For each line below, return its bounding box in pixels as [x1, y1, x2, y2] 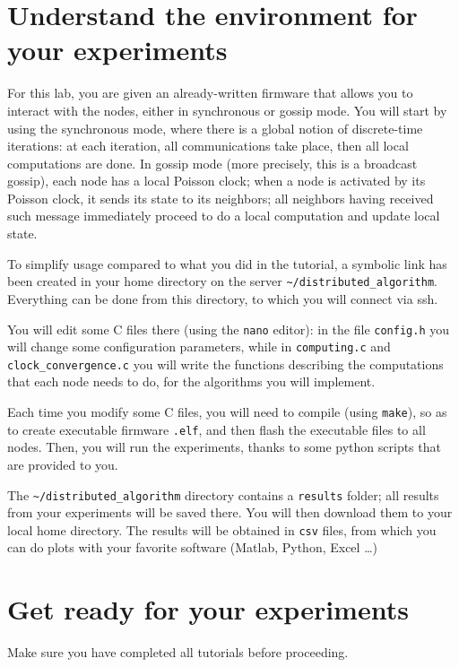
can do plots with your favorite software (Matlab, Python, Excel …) [7, 538, 377, 557]
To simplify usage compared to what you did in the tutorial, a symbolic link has [7, 254, 447, 273]
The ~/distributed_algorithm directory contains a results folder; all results [7, 485, 439, 504]
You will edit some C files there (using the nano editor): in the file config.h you [7, 319, 450, 338]
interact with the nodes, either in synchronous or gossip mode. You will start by [7, 100, 447, 119]
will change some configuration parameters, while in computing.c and [7, 337, 391, 356]
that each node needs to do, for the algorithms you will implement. [7, 372, 376, 391]
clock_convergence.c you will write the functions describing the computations [7, 354, 444, 373]
